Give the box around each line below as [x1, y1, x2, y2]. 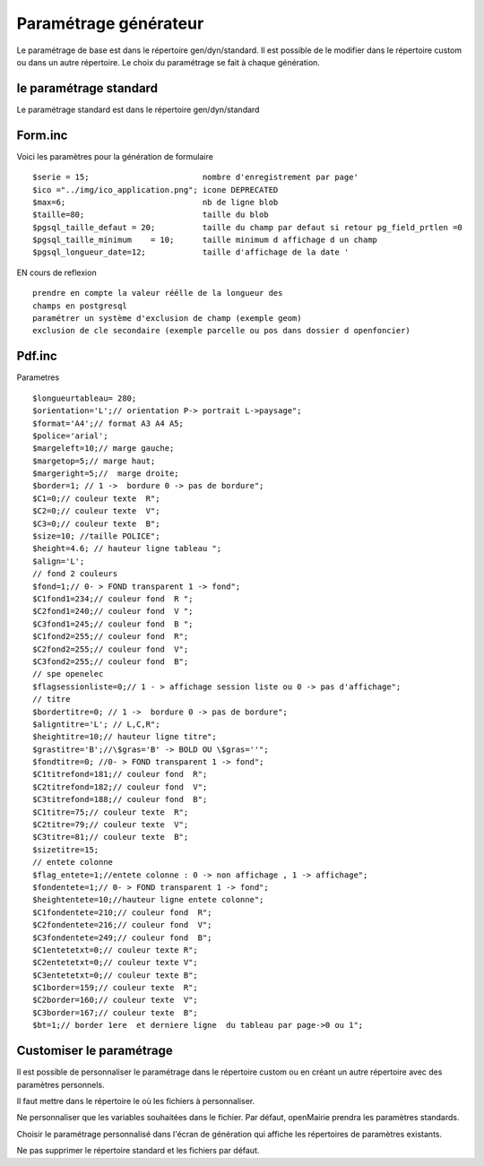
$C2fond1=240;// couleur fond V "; [32, 606, 194, 617]
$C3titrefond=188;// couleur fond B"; [32, 794, 208, 805]
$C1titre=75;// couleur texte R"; [32, 807, 189, 817]
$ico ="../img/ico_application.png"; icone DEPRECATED [32, 185, 279, 194]
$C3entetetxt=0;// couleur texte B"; [32, 970, 199, 980]
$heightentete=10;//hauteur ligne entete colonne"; [32, 894, 264, 905]
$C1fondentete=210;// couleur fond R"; [32, 907, 212, 918]
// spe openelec [32, 669, 104, 679]
